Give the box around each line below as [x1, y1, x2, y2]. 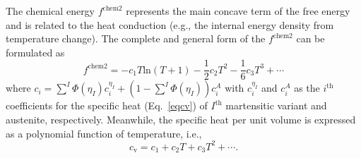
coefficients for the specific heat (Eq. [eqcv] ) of [6, 98, 208, 113]
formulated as [6, 44, 65, 59]
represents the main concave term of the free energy [126, 4, 350, 18]
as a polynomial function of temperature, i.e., [6, 126, 202, 140]
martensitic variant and [225, 98, 327, 113]
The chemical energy [6, 4, 95, 18]
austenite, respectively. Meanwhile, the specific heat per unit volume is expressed [6, 112, 356, 127]
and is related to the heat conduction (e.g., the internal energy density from [6, 17, 334, 32]
